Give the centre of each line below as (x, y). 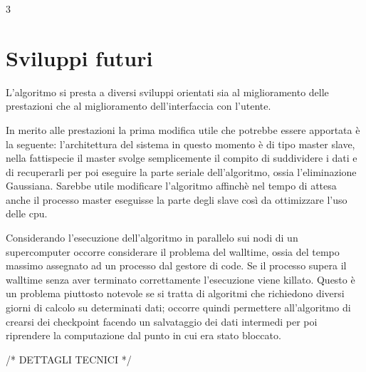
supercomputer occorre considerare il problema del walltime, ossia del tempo (173, 251)
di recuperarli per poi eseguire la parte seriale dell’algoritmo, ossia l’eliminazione (181, 171)
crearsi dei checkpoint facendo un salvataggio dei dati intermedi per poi (162, 321)
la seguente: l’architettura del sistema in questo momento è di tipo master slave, (181, 144)
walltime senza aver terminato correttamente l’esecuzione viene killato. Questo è (181, 279)
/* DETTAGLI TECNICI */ (69, 359)
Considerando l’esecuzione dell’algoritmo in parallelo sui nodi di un (152, 238)
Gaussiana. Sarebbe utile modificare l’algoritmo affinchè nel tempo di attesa (171, 186)
